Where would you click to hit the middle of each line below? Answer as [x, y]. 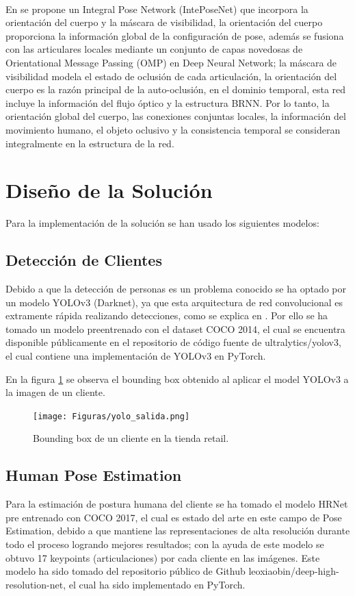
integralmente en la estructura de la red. [90, 143]
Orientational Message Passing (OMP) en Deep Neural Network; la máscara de [171, 62]
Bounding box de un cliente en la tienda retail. [131, 438]
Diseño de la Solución [109, 190]
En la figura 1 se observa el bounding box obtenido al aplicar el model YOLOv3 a [177, 378]
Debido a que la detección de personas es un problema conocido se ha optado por [176, 289]
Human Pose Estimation [94, 475]
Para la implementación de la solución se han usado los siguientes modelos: [162, 223]
